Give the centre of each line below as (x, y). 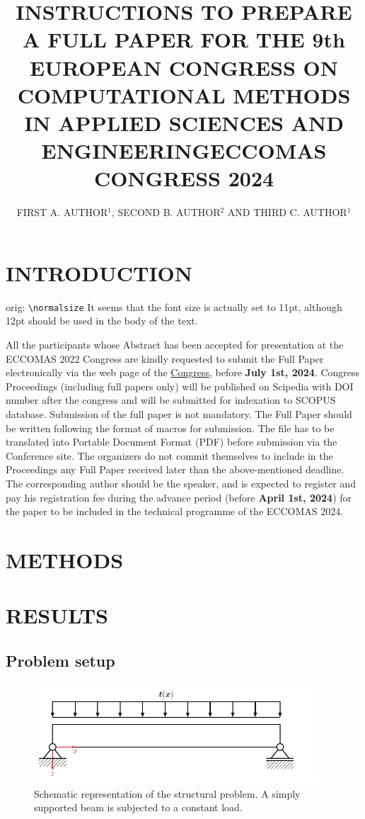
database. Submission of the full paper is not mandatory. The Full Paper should (179, 414)
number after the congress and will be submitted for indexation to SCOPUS (171, 400)
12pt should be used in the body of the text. (102, 321)
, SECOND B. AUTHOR (166, 212)
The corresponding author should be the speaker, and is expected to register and (181, 483)
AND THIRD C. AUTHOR (287, 212)
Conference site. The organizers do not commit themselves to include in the (169, 455)
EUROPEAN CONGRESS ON (184, 67)
